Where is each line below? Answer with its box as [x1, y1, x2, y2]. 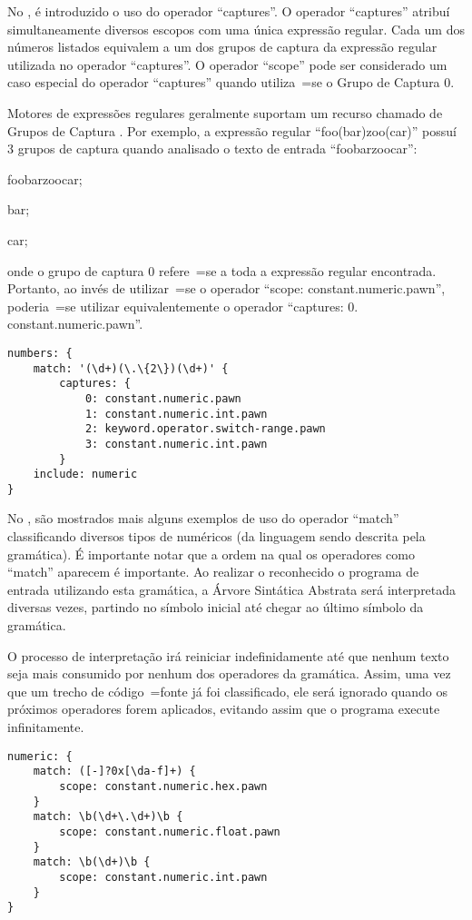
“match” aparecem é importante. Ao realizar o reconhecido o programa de [7, 562, 419, 581]
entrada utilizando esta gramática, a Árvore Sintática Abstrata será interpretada [7, 579, 457, 598]
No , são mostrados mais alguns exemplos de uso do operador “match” [7, 509, 399, 528]
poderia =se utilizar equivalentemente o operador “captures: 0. [7, 296, 359, 315]
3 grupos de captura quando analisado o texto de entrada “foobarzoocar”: [7, 139, 418, 158]
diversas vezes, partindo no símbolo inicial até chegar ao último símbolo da [7, 598, 424, 617]
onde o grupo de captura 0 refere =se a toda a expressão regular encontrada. [7, 261, 437, 280]
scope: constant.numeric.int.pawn [59, 870, 268, 884]
